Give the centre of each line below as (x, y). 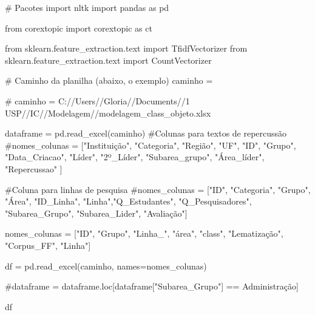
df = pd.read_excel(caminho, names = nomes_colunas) (106, 266)
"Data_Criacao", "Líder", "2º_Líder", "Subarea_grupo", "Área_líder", (135, 157)
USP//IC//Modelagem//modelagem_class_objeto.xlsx (108, 113)
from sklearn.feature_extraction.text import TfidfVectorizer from (126, 48)
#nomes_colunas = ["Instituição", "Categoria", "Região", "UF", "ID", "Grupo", (151, 145)
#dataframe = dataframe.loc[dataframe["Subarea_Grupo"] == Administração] (152, 286)
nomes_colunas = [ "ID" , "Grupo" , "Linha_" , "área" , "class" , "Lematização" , (144, 233)
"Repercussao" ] (34, 168)
